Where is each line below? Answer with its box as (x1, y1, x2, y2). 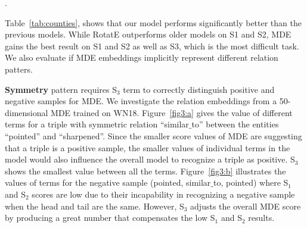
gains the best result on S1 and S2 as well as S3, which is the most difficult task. (5, 39, 299, 52)
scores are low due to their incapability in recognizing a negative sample (32, 188, 295, 200)
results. (248, 211, 275, 224)
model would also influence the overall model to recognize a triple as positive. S (5, 153, 295, 165)
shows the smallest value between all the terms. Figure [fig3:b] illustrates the (5, 164, 286, 177)
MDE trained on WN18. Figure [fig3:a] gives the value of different (51, 106, 293, 118)
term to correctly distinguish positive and (123, 83, 275, 95)
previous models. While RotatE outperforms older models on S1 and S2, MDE (5, 28, 292, 40)
